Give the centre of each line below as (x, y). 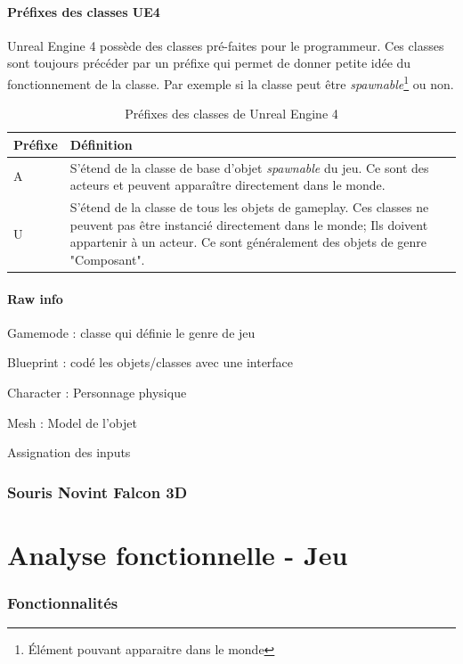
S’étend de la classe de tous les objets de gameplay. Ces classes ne (249, 207)
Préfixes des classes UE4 (84, 11)
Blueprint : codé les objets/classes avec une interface (150, 362)
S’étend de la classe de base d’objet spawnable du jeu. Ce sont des (249, 167)
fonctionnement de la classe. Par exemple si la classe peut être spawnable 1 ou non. (231, 82)
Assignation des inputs (69, 452)
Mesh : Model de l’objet (72, 422)
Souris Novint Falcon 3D (97, 492)
